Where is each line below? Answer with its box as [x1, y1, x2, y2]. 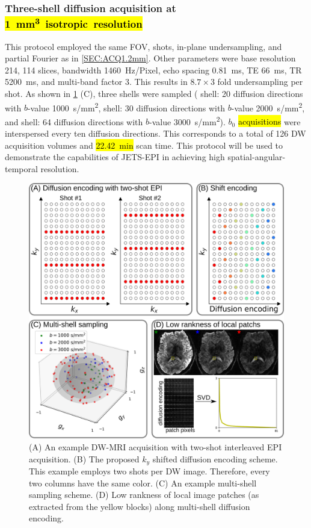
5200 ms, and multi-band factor [5, 75, 123, 88]
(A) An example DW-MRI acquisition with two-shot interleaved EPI [29, 441, 282, 453]
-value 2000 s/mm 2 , [231, 99, 305, 114]
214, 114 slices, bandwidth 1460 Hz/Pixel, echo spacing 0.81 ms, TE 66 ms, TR [5, 63, 302, 76]
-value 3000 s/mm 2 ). [149, 113, 226, 128]
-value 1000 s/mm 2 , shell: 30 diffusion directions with [27, 99, 226, 114]
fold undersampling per [217, 75, 303, 88]
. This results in [129, 75, 188, 88]
